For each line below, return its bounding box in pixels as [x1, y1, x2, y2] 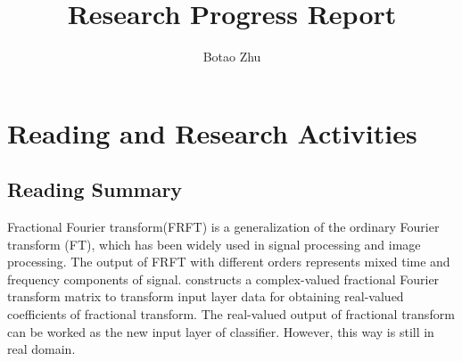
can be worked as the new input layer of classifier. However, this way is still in [7, 322, 434, 340]
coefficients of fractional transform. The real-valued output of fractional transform [7, 305, 455, 324]
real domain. [7, 340, 76, 358]
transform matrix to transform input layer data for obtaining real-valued [7, 287, 404, 306]
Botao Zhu [202, 47, 261, 66]
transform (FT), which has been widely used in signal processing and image [7, 234, 421, 253]
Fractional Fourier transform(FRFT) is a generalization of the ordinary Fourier [7, 217, 440, 236]
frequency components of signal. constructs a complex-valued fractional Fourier [7, 269, 440, 288]
